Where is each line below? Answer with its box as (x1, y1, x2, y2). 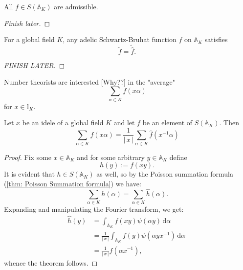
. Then (219, 117, 239, 128)
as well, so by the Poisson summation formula (96, 169, 233, 179)
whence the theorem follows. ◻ (4, 257, 98, 268)
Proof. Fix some (4, 152, 52, 162)
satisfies (204, 34, 228, 45)
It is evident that (4, 169, 55, 179)
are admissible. (54, 1, 98, 11)
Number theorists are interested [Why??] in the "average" (4, 76, 175, 87)
